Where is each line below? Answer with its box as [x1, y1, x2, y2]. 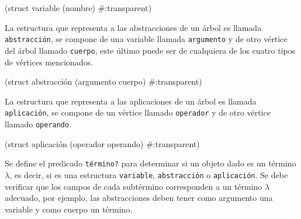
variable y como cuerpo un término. [5, 203, 133, 215]
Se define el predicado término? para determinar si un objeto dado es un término [5, 157, 296, 169]
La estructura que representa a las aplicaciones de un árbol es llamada [5, 95, 257, 107]
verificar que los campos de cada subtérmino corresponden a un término [5, 180, 262, 192]
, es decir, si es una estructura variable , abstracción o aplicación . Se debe [9, 168, 288, 180]
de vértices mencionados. [5, 55, 94, 68]
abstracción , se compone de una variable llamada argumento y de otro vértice [5, 33, 288, 45]
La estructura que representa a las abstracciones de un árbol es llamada [5, 21, 262, 33]
